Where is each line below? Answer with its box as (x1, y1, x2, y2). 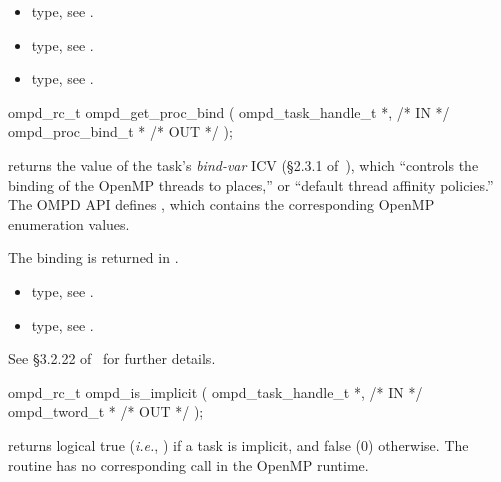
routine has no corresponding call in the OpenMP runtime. (8, 454, 369, 475)
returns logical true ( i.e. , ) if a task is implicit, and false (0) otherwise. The (8, 434, 469, 455)
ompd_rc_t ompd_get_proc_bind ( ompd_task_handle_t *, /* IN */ (8, 101, 450, 122)
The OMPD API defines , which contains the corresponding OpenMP (8, 194, 435, 215)
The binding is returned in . (8, 247, 179, 268)
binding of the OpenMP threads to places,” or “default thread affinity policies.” (8, 174, 494, 195)
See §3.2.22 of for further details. (8, 348, 216, 369)
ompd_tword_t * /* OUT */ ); (8, 401, 204, 422)
